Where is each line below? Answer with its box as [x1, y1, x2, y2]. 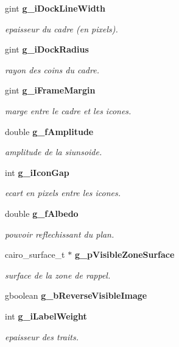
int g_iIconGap [5, 166, 69, 178]
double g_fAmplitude [5, 125, 94, 137]
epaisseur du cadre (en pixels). [5, 22, 118, 35]
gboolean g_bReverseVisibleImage [5, 289, 147, 302]
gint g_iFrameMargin [5, 84, 96, 97]
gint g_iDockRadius [5, 43, 89, 56]
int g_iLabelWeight [5, 309, 87, 322]
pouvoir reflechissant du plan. [5, 227, 114, 240]
